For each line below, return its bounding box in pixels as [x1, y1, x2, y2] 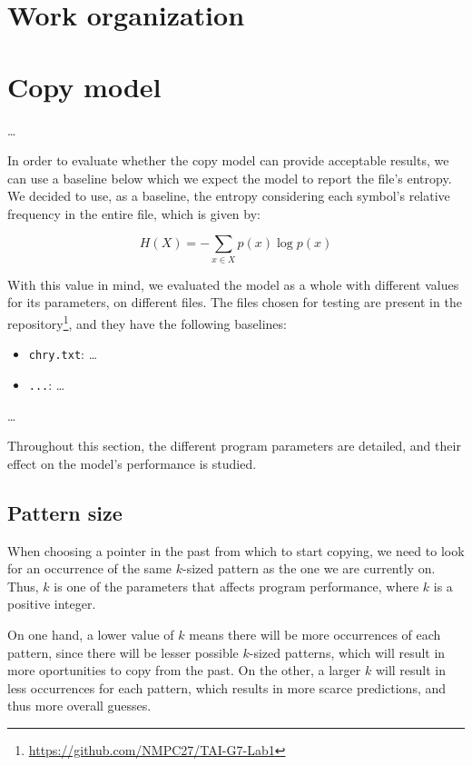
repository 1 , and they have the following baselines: [7, 311, 287, 333]
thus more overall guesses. [7, 696, 152, 715]
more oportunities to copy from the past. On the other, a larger [7, 661, 361, 680]
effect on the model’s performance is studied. [7, 453, 257, 473]
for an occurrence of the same [7, 559, 172, 578]
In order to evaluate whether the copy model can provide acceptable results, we [7, 151, 449, 170]
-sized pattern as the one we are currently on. [182, 559, 436, 578]
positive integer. [7, 594, 96, 613]
